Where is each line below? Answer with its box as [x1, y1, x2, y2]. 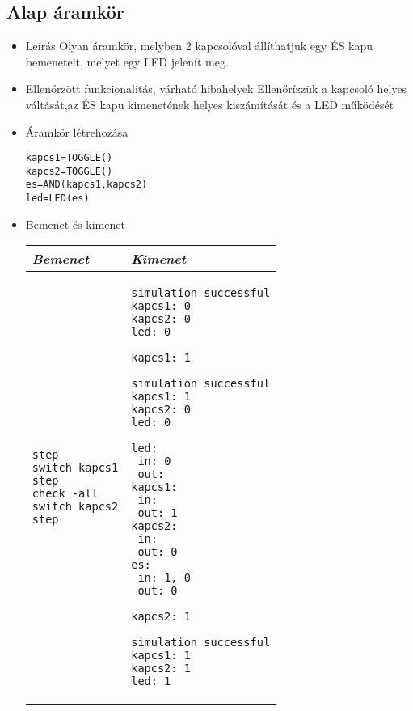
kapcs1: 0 [131, 299, 191, 313]
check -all [32, 487, 99, 501]
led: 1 [131, 675, 171, 688]
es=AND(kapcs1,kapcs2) [25, 179, 148, 191]
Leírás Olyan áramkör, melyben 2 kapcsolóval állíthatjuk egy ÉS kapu [25, 37, 373, 54]
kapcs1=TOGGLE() [25, 152, 113, 164]
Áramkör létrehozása [25, 123, 129, 140]
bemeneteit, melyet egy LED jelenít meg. [25, 53, 229, 70]
